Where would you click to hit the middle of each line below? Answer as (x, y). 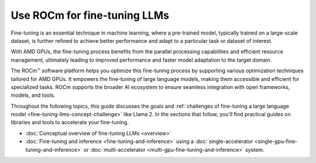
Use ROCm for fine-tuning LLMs (90, 15)
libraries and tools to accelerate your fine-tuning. (70, 123)
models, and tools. (33, 95)
